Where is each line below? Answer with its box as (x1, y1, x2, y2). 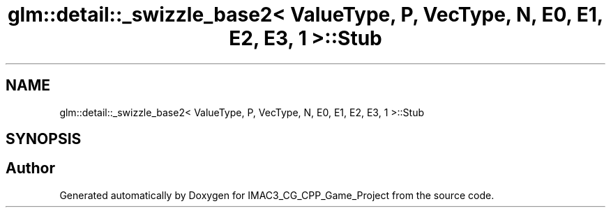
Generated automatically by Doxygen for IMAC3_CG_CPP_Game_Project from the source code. (59, 189, 495, 201)
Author (6, 159, 55, 177)
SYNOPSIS (6, 130, 82, 148)
